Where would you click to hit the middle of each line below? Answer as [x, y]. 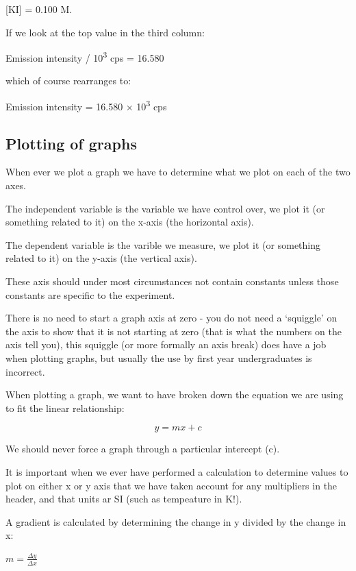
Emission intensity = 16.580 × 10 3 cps [86, 105]
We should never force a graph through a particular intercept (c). [143, 449]
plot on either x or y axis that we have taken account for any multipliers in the [171, 485]
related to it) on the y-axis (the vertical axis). [101, 258]
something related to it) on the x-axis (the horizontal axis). [130, 222]
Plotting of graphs [71, 143]
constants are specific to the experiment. [90, 294]
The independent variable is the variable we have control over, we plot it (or [165, 208]
